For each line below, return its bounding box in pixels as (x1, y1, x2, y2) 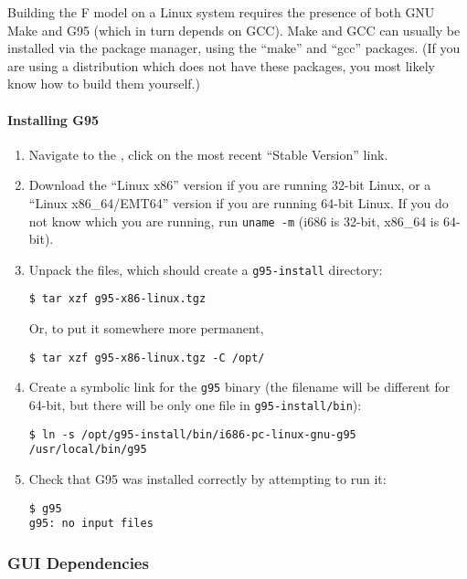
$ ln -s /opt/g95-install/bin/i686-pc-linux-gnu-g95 (28, 427, 356, 441)
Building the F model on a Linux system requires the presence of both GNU (7, 3, 435, 21)
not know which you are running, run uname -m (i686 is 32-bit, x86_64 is (28, 211, 440, 230)
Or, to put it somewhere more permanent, (28, 319, 264, 338)
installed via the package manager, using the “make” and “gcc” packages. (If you (7, 38, 461, 58)
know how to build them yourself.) (7, 74, 200, 93)
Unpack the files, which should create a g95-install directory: (28, 259, 383, 279)
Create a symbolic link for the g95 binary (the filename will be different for (28, 377, 451, 396)
